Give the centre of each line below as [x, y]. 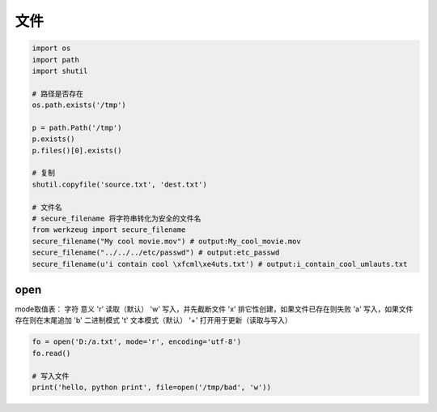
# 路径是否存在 [58, 94]
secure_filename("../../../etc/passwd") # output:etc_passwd [156, 253]
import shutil [60, 71]
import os [51, 48]
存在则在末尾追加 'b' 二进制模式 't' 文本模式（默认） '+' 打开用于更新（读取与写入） [154, 320]
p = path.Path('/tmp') [77, 127]
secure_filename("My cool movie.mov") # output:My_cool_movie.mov [166, 241]
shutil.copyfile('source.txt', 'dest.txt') [120, 184]
